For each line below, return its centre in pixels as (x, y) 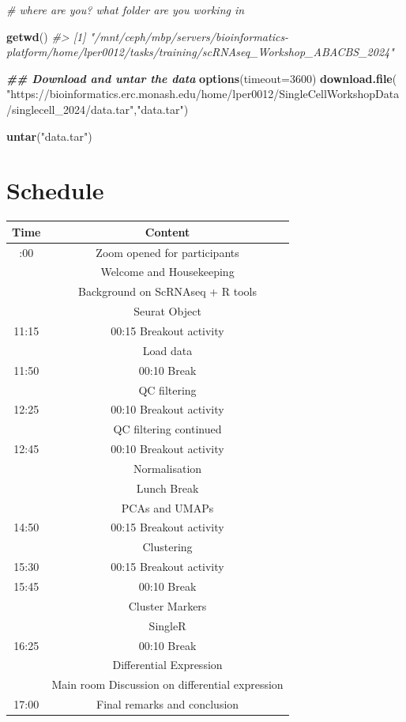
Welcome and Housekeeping (167, 272)
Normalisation (168, 468)
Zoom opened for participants (167, 252)
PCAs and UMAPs (167, 507)
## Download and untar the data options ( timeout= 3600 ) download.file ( (202, 78)
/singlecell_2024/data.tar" (70, 109)
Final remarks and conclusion (167, 704)
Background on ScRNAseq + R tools (168, 291)
